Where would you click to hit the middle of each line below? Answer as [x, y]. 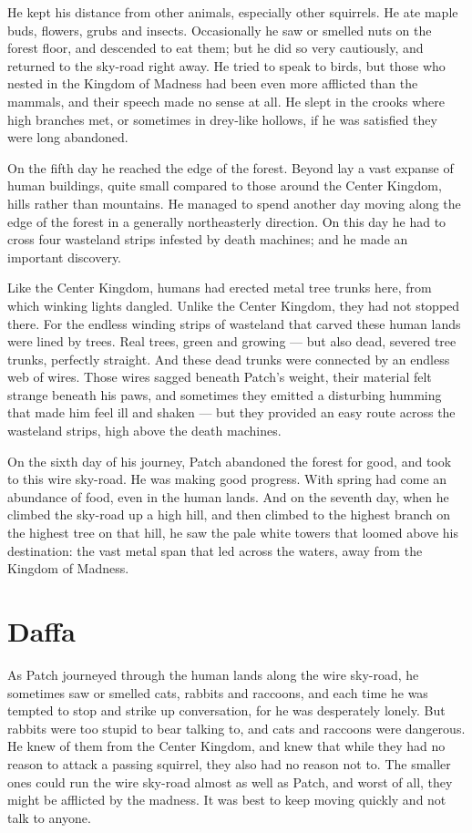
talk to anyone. [49, 817]
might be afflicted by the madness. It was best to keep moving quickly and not [227, 800]
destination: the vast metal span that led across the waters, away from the [215, 550]
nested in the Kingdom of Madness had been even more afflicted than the [213, 83]
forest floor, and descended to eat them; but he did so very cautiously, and [215, 48]
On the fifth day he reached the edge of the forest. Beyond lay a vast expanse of [231, 167]
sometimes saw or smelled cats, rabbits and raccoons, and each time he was [218, 692]
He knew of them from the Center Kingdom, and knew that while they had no [226, 746]
